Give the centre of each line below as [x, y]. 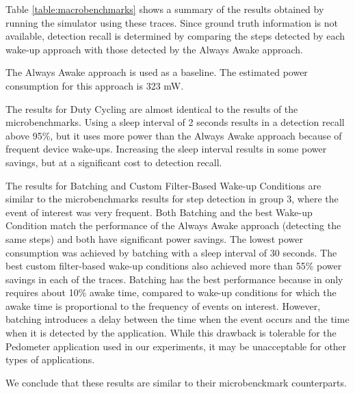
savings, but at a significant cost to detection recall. [114, 162]
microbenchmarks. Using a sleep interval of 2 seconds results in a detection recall [175, 122]
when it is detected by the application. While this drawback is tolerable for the [171, 333]
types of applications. [50, 359]
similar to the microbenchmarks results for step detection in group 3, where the [172, 199]
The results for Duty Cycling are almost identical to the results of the [152, 108]
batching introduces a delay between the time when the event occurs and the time [177, 319]
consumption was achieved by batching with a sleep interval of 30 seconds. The [171, 252]
